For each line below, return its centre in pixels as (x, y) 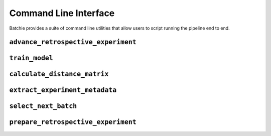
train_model (31, 58)
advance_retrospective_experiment (73, 42)
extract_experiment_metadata (63, 90)
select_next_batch (43, 106)
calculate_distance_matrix (59, 74)
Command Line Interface (62, 13)
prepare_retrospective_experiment (73, 122)
